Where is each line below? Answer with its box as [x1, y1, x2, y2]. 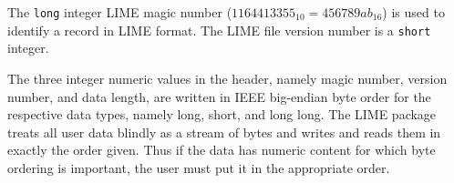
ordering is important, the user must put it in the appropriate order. [7, 158, 390, 177]
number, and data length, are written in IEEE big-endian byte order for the [7, 86, 431, 106]
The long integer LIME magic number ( [7, 3, 232, 21]
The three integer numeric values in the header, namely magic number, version [7, 68, 448, 87]
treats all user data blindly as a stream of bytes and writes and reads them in [7, 122, 441, 141]
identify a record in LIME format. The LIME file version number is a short [7, 20, 431, 39]
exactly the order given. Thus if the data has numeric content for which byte [7, 140, 436, 159]
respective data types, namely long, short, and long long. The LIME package [7, 105, 437, 124]
